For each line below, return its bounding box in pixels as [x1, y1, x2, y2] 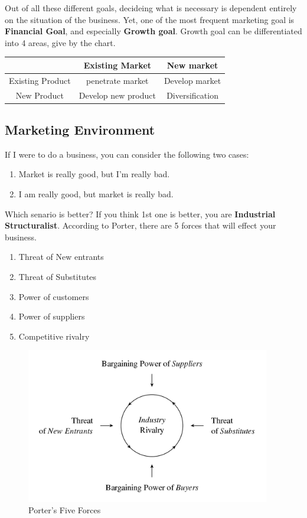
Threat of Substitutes [18, 271, 97, 283]
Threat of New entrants [18, 250, 104, 263]
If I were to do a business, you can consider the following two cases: [5, 148, 249, 160]
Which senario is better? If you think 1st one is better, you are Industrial [5, 207, 276, 220]
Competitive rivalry [18, 330, 90, 342]
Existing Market [83, 58, 152, 71]
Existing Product [9, 74, 71, 86]
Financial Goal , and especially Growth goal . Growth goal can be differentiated [5, 25, 302, 37]
